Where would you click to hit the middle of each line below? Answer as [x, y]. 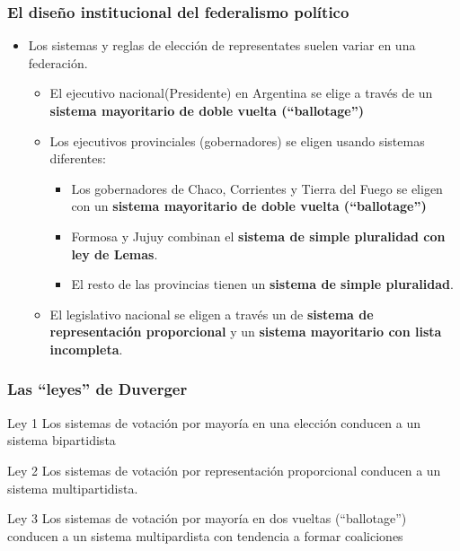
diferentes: [78, 158]
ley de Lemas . [115, 254]
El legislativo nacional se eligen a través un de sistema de [212, 314]
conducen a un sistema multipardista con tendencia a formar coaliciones [205, 535]
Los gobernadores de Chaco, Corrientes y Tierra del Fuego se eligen [257, 188]
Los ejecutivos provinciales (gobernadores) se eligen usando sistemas [237, 140]
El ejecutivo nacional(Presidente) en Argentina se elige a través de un [241, 93]
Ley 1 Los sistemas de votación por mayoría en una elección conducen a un [214, 422]
